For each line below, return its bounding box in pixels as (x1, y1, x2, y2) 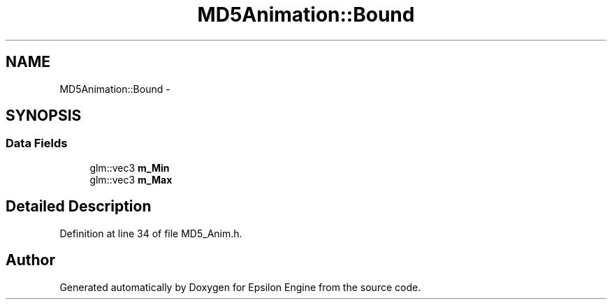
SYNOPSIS (6, 107, 82, 125)
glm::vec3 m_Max (89, 173, 173, 186)
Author (6, 251, 55, 269)
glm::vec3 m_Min (89, 161, 170, 174)
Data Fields (6, 136, 68, 151)
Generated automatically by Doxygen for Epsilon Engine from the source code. (59, 281, 421, 293)
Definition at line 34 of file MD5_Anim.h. (59, 227, 242, 239)
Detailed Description (6, 198, 152, 216)
